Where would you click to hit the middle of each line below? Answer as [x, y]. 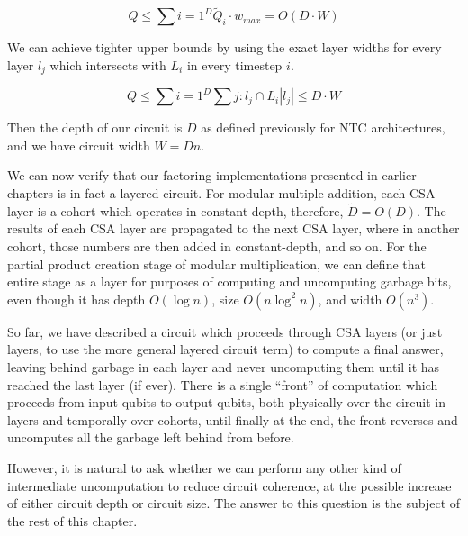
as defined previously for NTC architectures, [323, 127]
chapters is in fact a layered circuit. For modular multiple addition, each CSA [221, 193]
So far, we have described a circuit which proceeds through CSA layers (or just [225, 331]
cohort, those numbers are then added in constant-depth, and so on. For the [217, 246]
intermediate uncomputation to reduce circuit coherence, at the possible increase [229, 485]
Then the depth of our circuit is [95, 127]
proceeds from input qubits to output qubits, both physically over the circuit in [227, 402]
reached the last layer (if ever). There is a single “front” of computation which [223, 384]
